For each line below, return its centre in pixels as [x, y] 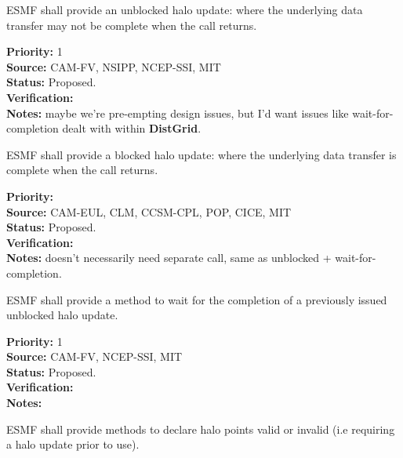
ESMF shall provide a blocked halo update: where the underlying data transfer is [201, 154]
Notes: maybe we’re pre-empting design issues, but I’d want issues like [178, 113]
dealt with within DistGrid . [132, 128]
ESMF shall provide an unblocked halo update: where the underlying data [185, 9]
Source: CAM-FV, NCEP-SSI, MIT [94, 356]
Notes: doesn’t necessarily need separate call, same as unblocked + [169, 258]
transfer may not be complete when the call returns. [132, 25]
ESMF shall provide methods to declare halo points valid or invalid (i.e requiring [201, 429]
